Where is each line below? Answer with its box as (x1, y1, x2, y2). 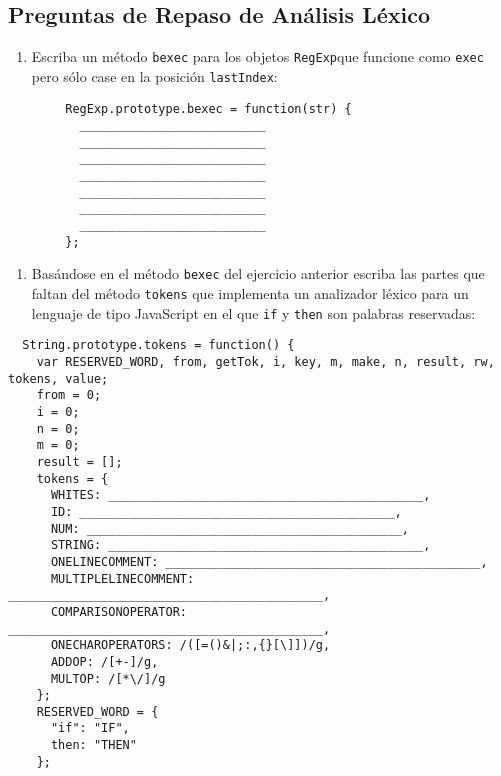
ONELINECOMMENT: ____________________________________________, (50, 554, 488, 569)
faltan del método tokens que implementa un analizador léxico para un (31, 283, 469, 304)
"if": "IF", (50, 721, 130, 736)
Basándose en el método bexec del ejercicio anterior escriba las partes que (31, 263, 485, 284)
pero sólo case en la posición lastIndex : (31, 65, 278, 86)
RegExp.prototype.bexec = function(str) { (65, 101, 352, 116)
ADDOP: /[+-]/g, (50, 654, 159, 669)
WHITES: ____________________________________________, (50, 488, 431, 503)
